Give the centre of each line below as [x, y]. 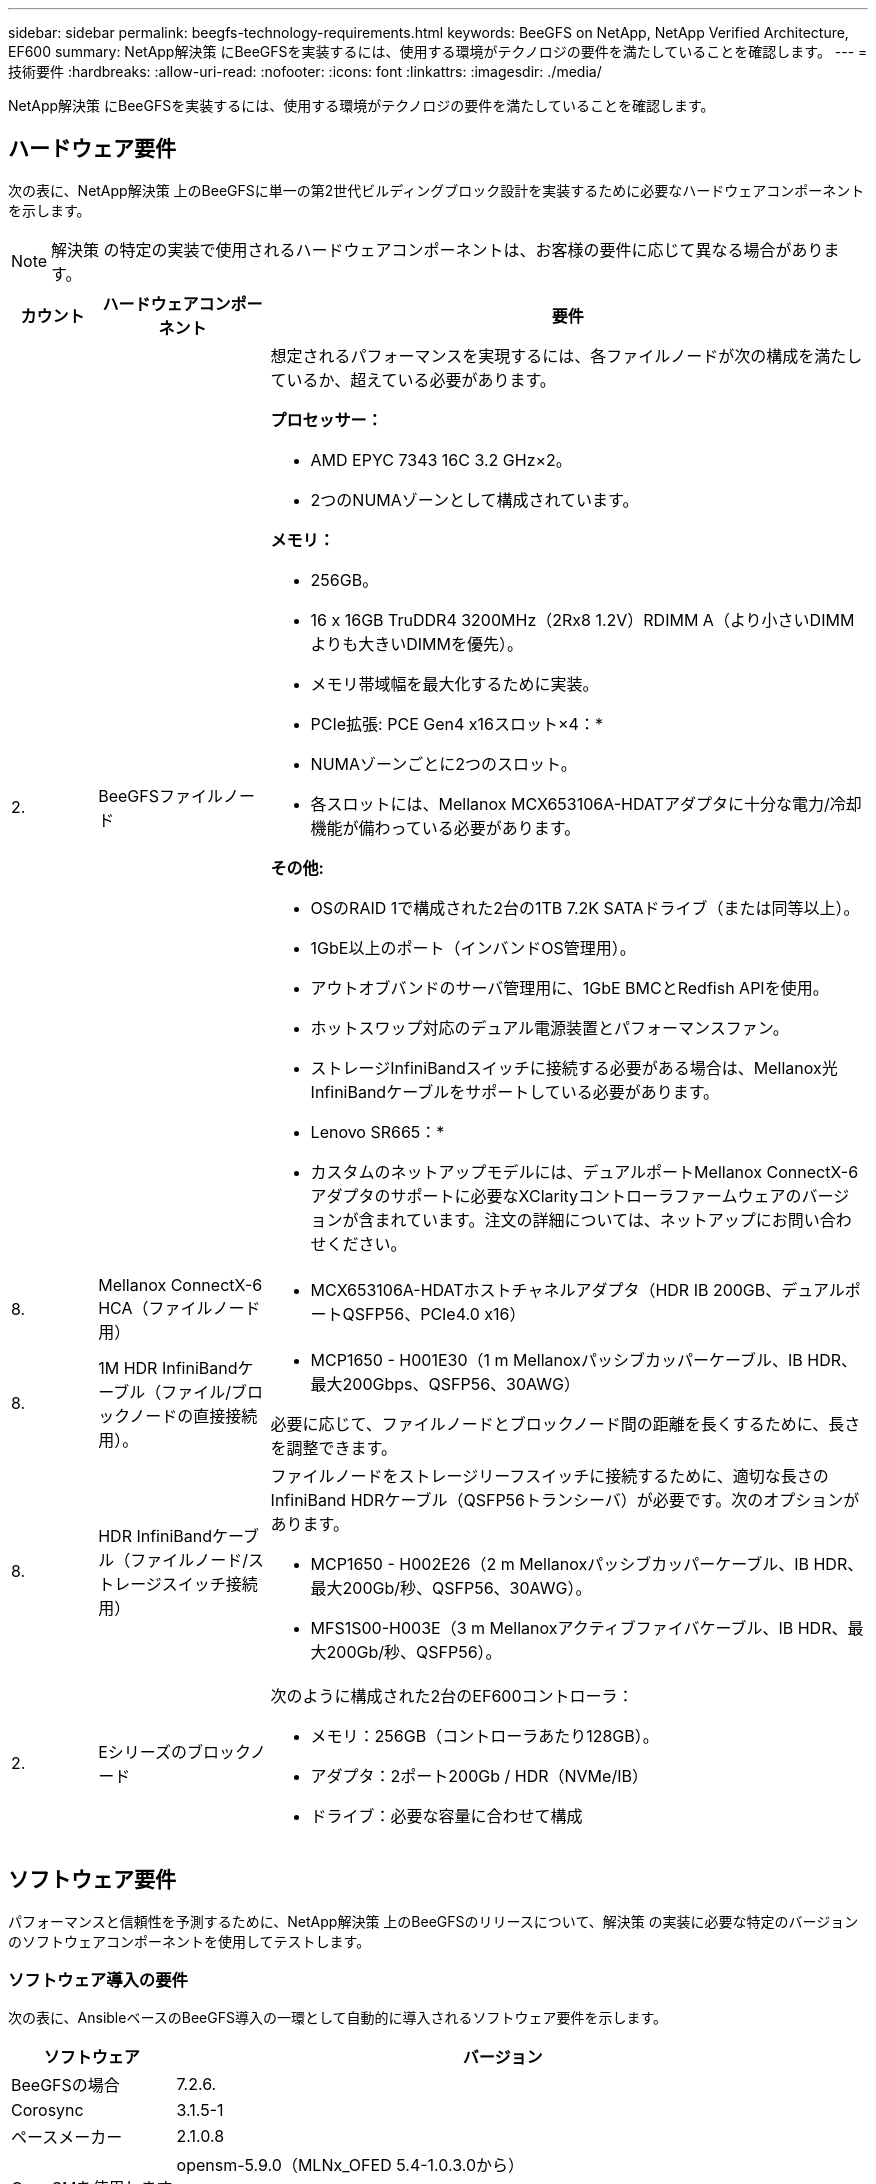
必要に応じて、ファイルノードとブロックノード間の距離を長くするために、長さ [565, 1423]
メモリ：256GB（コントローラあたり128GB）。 [484, 1735]
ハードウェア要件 [92, 149]
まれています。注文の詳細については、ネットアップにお [581, 1219]
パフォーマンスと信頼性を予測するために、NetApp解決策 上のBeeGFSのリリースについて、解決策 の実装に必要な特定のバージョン [433, 1921]
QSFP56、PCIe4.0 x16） [434, 1313]
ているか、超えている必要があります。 [413, 379]
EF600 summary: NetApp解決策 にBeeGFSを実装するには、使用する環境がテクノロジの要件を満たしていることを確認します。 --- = [438, 51]
